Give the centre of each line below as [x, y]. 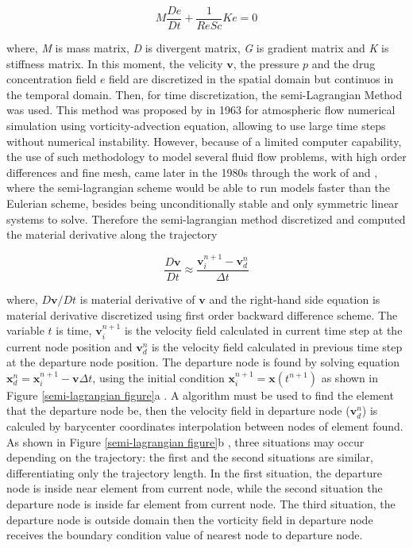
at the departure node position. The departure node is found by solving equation [203, 362]
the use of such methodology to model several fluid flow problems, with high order [206, 157]
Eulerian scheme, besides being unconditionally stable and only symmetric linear [203, 203]
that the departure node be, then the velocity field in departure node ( [178, 410]
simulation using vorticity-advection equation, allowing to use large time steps [196, 126]
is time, [74, 330]
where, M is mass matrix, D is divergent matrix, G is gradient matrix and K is [198, 48]
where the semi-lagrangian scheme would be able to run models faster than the [199, 188]
